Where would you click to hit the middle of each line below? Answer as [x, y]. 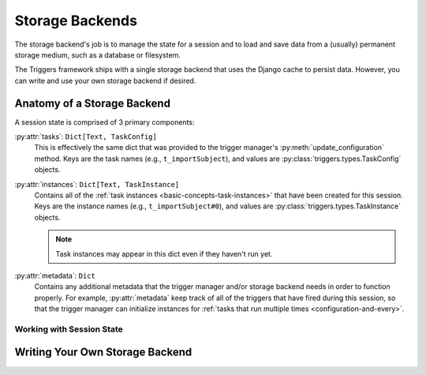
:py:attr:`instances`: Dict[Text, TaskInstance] [97, 184]
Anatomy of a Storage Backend [93, 103]
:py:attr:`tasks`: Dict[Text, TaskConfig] [86, 137]
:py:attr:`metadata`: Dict [55, 276]
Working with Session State [69, 329]
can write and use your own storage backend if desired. [105, 81]
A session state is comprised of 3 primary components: [105, 122]
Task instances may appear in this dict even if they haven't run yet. [164, 253]
